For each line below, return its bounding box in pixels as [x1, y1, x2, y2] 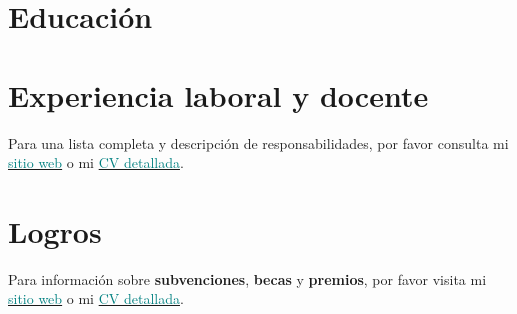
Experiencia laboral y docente [8, 74, 429, 115]
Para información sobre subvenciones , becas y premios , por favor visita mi [8, 268, 487, 289]
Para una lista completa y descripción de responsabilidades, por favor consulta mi [8, 132, 509, 153]
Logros [8, 210, 102, 251]
